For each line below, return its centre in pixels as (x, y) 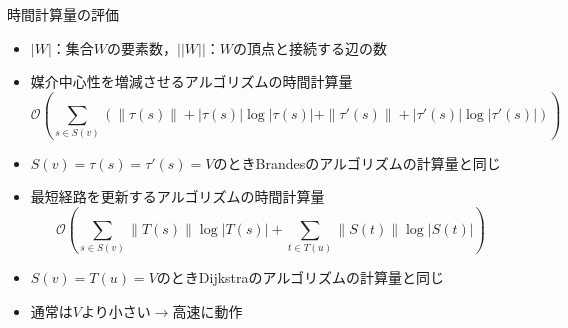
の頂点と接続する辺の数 (310, 47)
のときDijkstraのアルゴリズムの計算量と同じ (300, 277)
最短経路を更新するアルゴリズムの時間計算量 (177, 196)
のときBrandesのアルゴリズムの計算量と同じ (357, 162)
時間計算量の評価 (63, 14)
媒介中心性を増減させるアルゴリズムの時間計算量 (191, 81)
